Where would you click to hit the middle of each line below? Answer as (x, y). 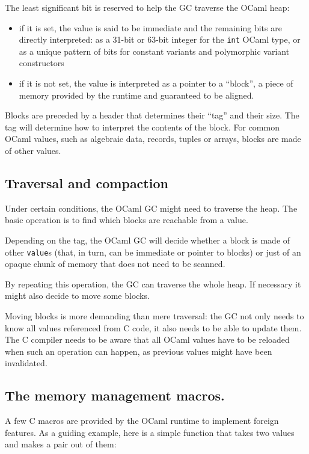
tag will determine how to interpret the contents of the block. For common (142, 127)
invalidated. (26, 363)
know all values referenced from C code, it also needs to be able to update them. (153, 327)
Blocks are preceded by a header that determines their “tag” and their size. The (152, 115)
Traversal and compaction (87, 183)
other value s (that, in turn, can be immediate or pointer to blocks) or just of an (153, 252)
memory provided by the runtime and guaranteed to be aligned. (136, 95)
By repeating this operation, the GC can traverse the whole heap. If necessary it (153, 284)
